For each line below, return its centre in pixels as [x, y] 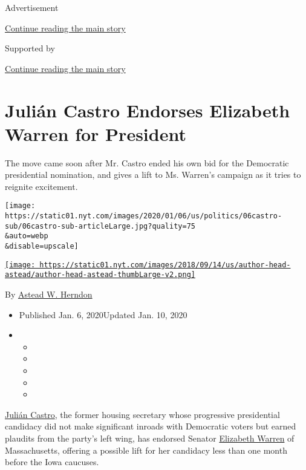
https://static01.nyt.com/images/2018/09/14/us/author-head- [165, 265]
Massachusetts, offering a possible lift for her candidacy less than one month [146, 450]
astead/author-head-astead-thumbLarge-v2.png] [100, 275]
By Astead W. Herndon [49, 294]
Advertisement [32, 7]
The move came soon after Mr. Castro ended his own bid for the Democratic [147, 162]
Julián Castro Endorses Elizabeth [148, 110]
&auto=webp [27, 236]
